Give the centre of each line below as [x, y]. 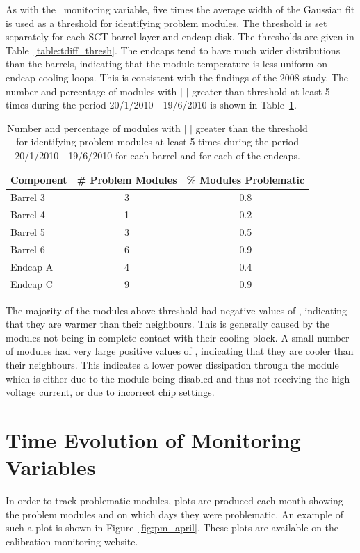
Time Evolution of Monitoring [153, 440]
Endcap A [32, 266]
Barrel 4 [28, 215]
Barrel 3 [28, 197]
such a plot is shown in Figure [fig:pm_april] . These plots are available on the [172, 528]
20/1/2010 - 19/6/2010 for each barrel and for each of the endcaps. [157, 155]
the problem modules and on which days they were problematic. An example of [174, 514]
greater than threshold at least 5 [261, 91]
